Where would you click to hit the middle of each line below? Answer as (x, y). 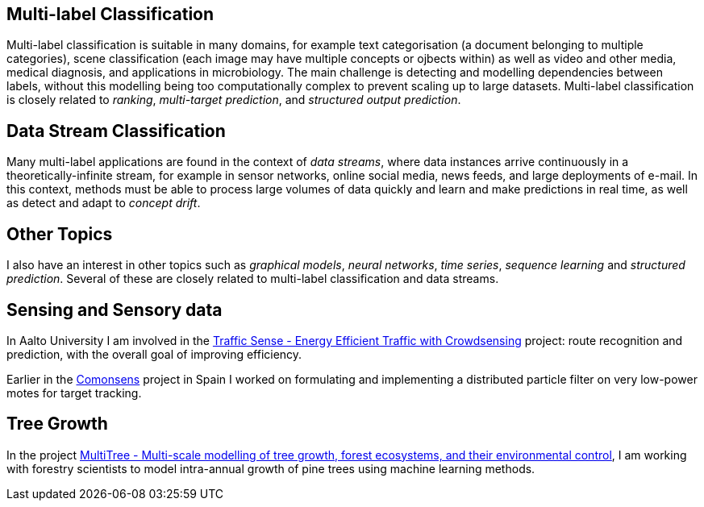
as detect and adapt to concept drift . (104, 203)
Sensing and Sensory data (115, 310)
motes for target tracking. (74, 393)
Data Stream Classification (116, 131)
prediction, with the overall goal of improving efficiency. (154, 354)
